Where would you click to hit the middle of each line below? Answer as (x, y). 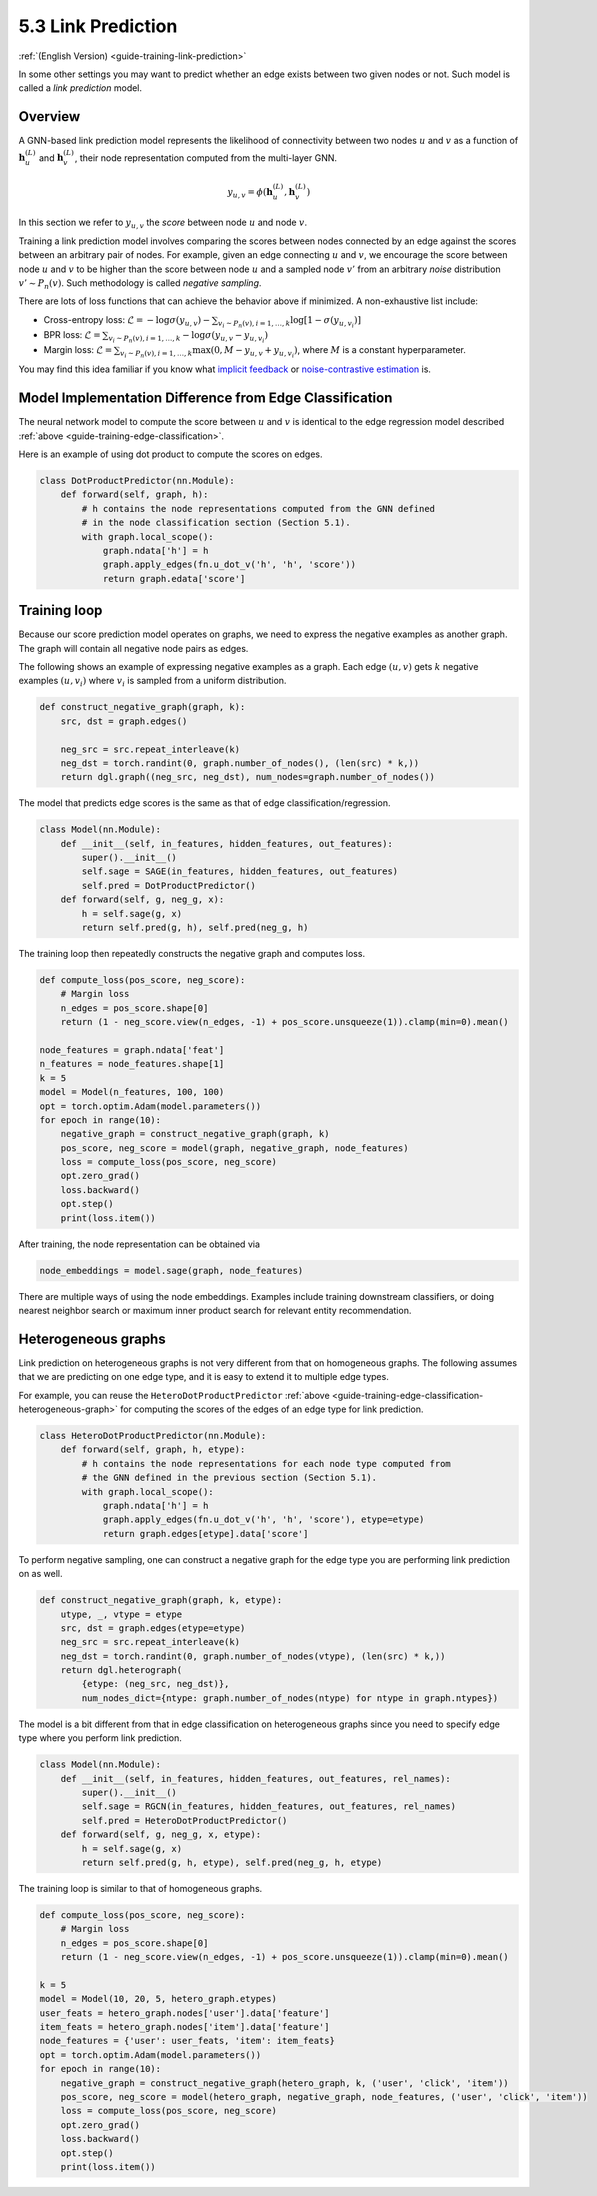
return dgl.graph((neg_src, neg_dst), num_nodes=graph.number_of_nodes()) (247, 777)
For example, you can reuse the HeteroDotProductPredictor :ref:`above (174, 1395)
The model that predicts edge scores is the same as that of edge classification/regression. (204, 803)
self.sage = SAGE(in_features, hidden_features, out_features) (240, 871)
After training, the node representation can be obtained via (139, 1244)
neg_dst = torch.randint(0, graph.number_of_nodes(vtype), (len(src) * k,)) (253, 1656)
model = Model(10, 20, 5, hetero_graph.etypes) (158, 1999)
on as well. (40, 1574)
